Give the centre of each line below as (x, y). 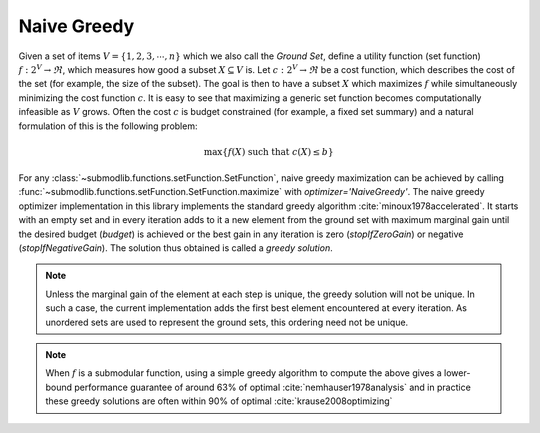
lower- (457, 373)
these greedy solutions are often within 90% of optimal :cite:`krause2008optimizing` (219, 401)
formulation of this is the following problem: (108, 126)
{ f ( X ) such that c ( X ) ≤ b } (277, 151)
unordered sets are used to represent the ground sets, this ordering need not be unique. (227, 322)
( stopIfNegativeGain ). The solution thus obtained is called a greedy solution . (176, 248)
